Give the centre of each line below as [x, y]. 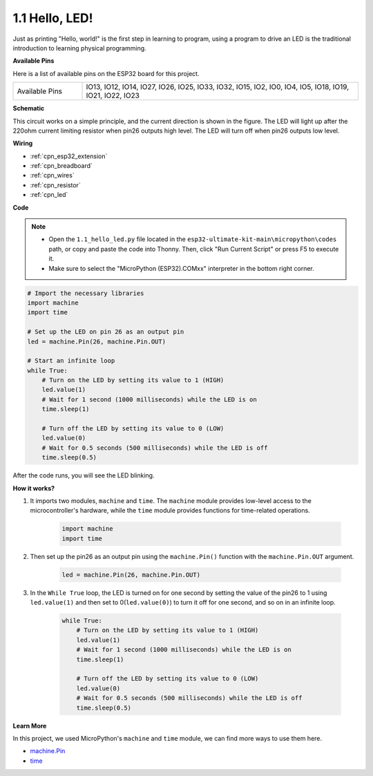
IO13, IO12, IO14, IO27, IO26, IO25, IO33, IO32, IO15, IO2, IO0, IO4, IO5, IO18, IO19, [218, 87]
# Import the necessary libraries [86, 293]
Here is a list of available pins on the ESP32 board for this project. [106, 73]
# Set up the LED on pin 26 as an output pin [106, 332]
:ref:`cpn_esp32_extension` [69, 156]
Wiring [23, 143]
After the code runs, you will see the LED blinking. [84, 475]
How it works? [34, 488]
